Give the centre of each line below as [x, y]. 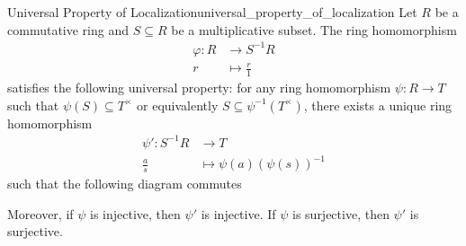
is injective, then [135, 213]
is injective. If [238, 213]
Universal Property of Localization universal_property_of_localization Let [212, 12]
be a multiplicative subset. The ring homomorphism [314, 29]
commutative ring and [68, 29]
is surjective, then [341, 213]
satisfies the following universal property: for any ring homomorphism [199, 88]
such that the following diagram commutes [125, 184]
